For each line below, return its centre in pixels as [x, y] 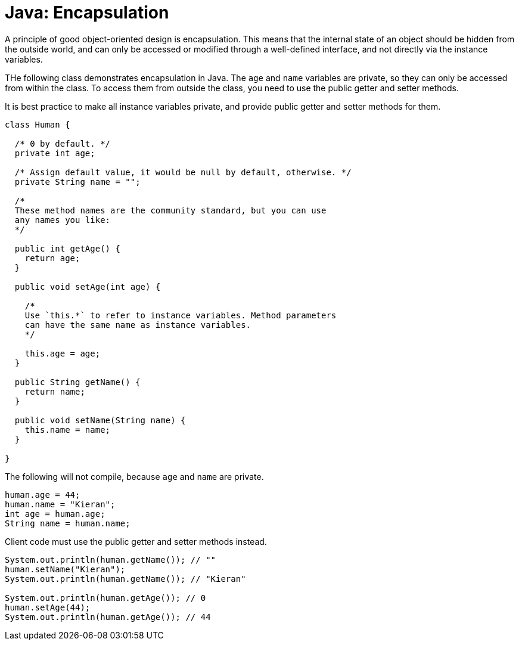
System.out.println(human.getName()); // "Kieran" [125, 579]
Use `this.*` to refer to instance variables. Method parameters [181, 315]
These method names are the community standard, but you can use [170, 210]
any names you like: [63, 220]
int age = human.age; [55, 514]
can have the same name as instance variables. [138, 325]
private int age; [55, 153]
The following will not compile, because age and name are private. [134, 476]
